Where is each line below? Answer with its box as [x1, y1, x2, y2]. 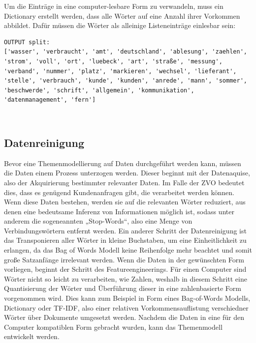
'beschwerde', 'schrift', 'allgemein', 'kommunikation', [4, 86, 194, 94]
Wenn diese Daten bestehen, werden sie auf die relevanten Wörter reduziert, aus [4, 197, 246, 207]
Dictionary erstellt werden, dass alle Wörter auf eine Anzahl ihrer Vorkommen [4, 10, 240, 21]
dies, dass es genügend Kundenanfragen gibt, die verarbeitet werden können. [4, 187, 234, 197]
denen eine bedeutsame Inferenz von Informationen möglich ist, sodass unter [4, 206, 234, 216]
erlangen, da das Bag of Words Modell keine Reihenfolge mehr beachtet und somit [4, 245, 252, 255]
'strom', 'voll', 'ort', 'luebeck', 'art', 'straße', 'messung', [4, 57, 223, 65]
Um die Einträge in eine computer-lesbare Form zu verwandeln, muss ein [4, 1, 224, 11]
